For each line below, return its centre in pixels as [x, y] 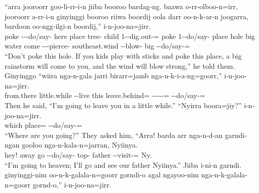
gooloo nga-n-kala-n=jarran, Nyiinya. [80, 145]
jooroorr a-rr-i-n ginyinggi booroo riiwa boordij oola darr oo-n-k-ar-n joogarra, [126, 16]
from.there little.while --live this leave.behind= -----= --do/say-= [105, 95]
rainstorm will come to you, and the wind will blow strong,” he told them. [120, 65]
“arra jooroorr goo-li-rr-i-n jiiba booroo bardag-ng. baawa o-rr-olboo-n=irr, [121, 6]
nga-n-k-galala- [224, 175]
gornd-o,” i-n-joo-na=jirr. [72, 184]
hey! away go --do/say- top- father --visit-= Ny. [78, 154]
